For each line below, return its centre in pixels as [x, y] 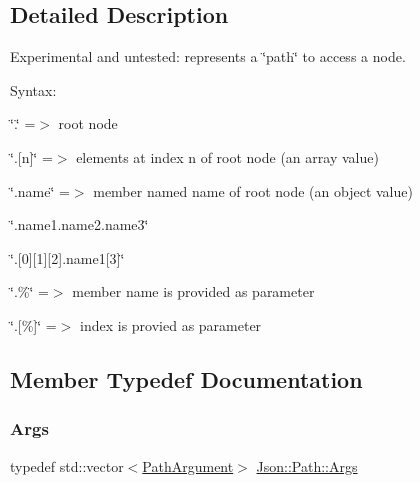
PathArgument [188, 465]
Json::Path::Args [307, 465]
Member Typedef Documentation [186, 378]
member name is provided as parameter [193, 291]
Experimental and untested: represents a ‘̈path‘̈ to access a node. [208, 56]
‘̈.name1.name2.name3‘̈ [79, 224]
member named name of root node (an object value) [253, 190]
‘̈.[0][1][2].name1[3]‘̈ [67, 257]
